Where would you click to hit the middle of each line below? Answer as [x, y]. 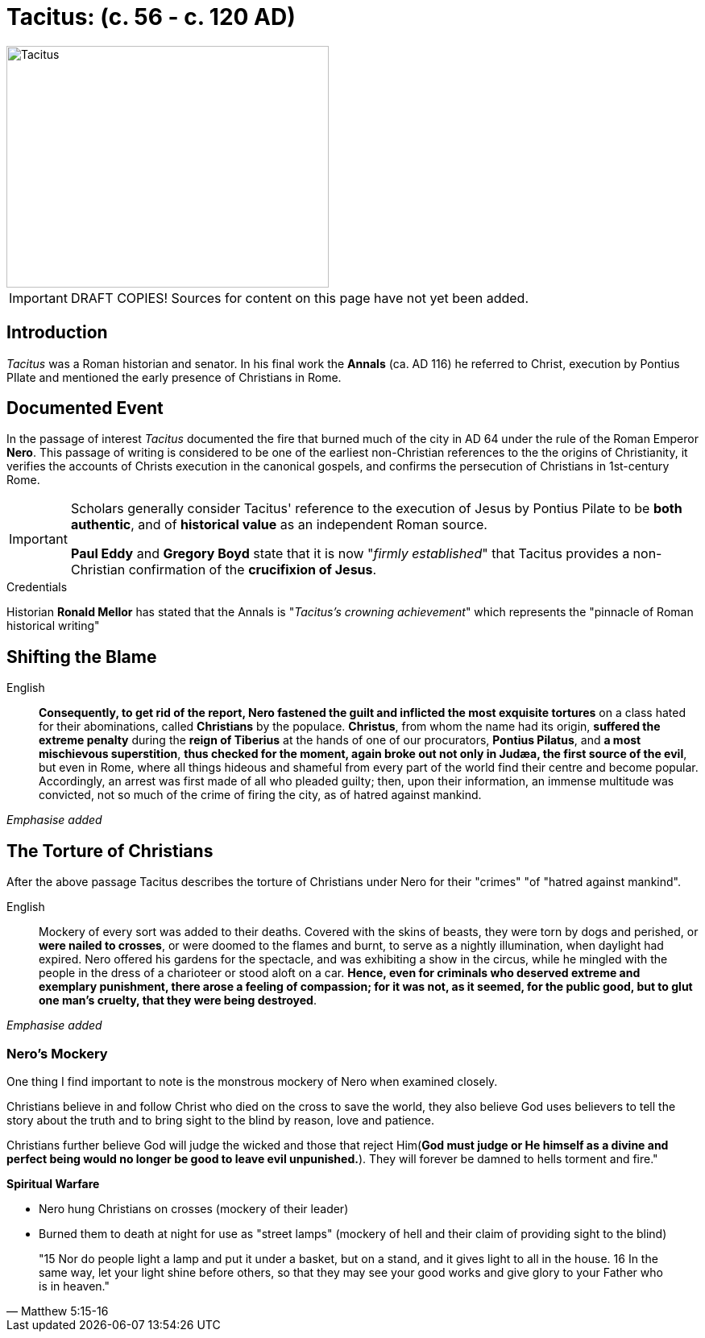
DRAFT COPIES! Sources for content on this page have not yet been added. [299, 298]
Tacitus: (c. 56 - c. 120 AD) [151, 17]
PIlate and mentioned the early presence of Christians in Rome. [174, 377]
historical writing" [53, 626]
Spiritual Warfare [53, 1183]
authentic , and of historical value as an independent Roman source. [279, 525]
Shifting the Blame [82, 657]
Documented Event [85, 408]
